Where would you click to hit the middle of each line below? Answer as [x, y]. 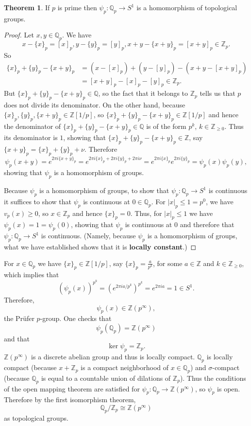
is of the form [166, 126]
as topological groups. [36, 417]
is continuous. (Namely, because [88, 236]
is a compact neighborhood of [125, 367]
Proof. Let [19, 35]
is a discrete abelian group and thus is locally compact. [113, 357]
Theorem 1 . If [27, 7]
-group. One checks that [76, 318]
